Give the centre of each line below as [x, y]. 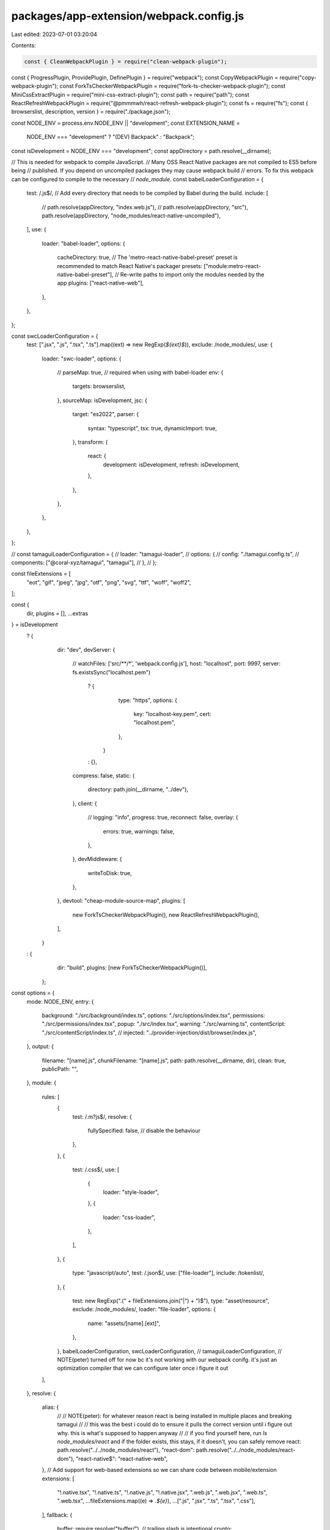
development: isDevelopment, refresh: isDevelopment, [171, 465]
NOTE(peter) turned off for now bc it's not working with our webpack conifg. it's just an [167, 1359]
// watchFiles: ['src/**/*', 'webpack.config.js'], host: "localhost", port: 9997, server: [177, 663]
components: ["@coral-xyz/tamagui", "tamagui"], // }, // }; [84, 562]
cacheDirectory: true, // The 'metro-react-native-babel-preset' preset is [148, 258]
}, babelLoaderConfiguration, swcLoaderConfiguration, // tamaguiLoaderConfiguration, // [170, 1351]
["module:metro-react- [233, 266]
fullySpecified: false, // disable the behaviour [144, 1130]
